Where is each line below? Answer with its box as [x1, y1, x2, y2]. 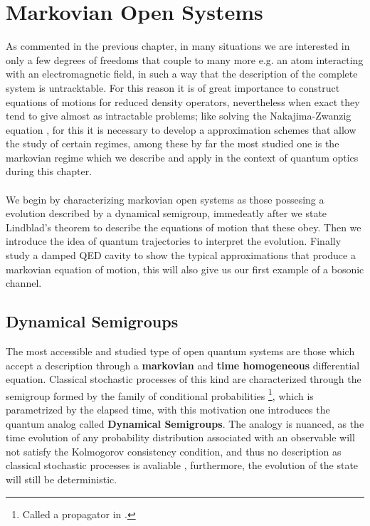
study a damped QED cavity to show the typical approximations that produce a [6, 248, 356, 263]
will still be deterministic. [6, 472, 117, 487]
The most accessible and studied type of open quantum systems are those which [6, 344, 355, 359]
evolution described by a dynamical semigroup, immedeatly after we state [6, 206, 327, 221]
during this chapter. [6, 164, 92, 179]
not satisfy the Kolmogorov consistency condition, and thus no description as [6, 443, 342, 458]
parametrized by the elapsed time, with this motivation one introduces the [6, 402, 330, 417]
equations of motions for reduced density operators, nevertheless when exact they [6, 94, 360, 109]
